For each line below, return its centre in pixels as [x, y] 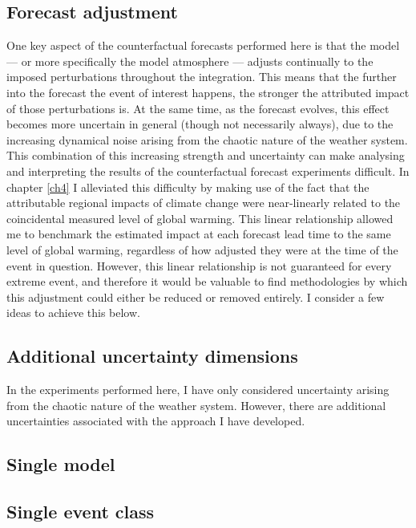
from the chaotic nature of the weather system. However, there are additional [196, 405]
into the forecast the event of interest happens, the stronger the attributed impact [208, 92]
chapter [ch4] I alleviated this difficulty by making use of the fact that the [188, 187]
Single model [61, 464]
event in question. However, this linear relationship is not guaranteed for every [199, 265]
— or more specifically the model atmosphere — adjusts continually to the [190, 61]
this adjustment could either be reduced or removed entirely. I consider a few [196, 296]
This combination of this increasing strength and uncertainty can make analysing [206, 155]
